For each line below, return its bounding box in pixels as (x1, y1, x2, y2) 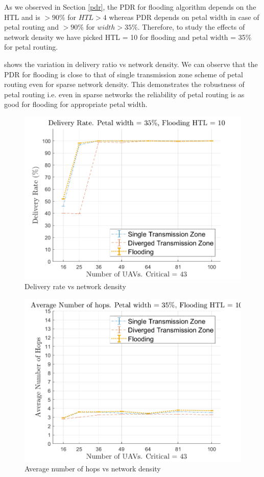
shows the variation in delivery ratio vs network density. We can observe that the (4, 58, 258, 69)
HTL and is (4, 11, 40, 22)
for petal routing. (4, 41, 58, 52)
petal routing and (4, 21, 59, 32)
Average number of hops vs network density (25, 463, 161, 474)
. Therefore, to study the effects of (137, 21, 245, 32)
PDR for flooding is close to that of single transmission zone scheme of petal (4, 69, 243, 79)
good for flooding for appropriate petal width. (4, 99, 148, 110)
